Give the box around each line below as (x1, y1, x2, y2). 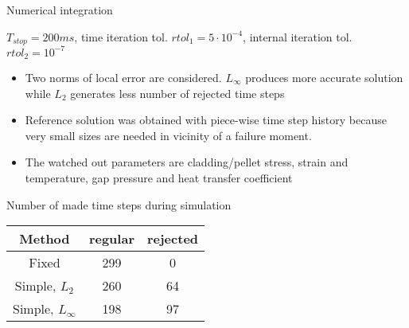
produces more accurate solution (245, 69, 403, 85)
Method (19, 229, 70, 248)
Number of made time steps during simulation (6, 196, 232, 213)
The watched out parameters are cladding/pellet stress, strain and (25, 154, 349, 170)
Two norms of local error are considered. (25, 69, 222, 85)
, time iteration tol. (74, 28, 168, 45)
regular (88, 229, 134, 248)
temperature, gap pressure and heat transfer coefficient (25, 169, 293, 185)
